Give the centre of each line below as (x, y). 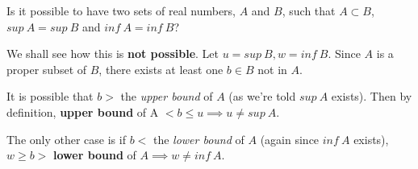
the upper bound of (167, 96)
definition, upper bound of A (83, 111)
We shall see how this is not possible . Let (113, 54)
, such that (309, 10)
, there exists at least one (161, 69)
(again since (290, 139)
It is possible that (50, 96)
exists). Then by (372, 96)
